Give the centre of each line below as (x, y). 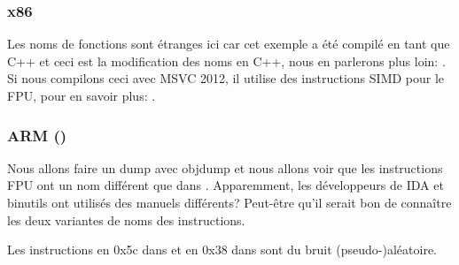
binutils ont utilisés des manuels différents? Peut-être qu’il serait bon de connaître (229, 202)
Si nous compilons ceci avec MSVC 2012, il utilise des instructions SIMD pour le (226, 78)
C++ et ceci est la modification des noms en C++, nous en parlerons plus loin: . (226, 61)
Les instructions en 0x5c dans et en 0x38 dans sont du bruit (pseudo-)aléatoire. (222, 250)
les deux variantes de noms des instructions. (126, 220)
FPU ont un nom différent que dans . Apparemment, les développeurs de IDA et (226, 185)
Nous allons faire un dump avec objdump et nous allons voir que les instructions (225, 167)
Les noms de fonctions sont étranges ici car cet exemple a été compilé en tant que (229, 44)
